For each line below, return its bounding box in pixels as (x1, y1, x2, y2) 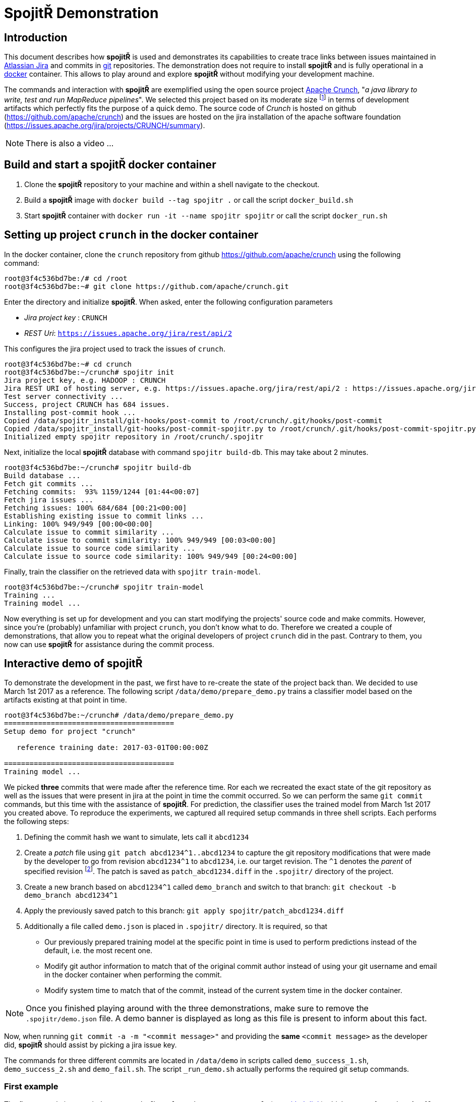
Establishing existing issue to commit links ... (4, 511, 204, 520)
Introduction (4, 31, 68, 44)
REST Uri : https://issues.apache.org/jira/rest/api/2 (24, 328, 232, 337)
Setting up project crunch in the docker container (4, 228, 259, 242)
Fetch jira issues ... (4, 495, 94, 504)
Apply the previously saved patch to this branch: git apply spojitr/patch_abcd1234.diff (24, 906, 344, 915)
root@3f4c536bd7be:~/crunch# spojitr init (4, 368, 174, 376)
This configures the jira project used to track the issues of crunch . (4, 344, 226, 353)
